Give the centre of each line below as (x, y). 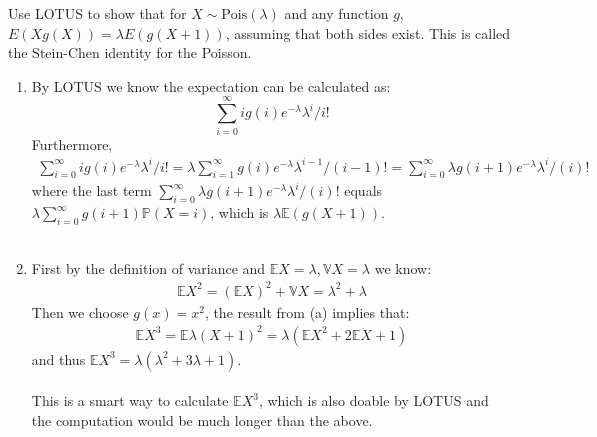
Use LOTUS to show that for (97, 13)
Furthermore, (72, 143)
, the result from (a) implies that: (307, 311)
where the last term (91, 190)
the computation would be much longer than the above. (202, 420)
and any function (336, 13)
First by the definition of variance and (148, 267)
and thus (58, 358)
